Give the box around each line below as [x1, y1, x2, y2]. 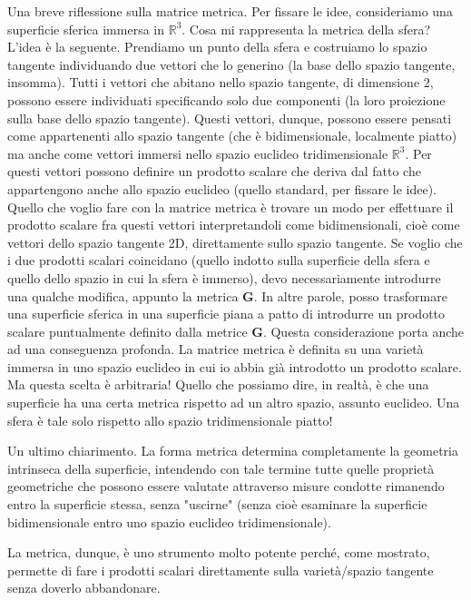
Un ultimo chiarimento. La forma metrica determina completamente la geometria [7, 441, 458, 460]
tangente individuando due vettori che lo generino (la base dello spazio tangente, [7, 54, 456, 74]
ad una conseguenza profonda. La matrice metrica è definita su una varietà [7, 339, 424, 359]
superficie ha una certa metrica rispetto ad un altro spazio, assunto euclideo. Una [7, 393, 460, 412]
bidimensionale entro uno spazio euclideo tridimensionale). [7, 512, 331, 531]
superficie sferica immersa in [7, 19, 164, 38]
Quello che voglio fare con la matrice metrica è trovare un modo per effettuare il [7, 197, 454, 216]
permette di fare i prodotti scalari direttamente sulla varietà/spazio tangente [7, 560, 434, 579]
